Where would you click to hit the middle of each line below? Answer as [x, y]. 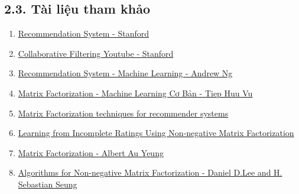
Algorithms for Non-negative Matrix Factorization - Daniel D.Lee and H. [150, 172]
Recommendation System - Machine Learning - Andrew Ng [125, 73]
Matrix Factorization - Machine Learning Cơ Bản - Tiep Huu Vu [135, 93]
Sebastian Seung [48, 184]
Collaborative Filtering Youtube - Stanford [96, 53]
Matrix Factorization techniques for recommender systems [123, 113]
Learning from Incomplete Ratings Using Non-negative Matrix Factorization [156, 133]
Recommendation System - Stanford [83, 33]
